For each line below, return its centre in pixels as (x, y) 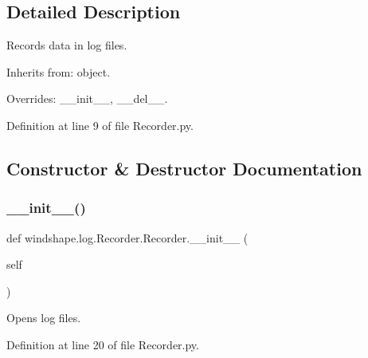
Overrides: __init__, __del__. (87, 98)
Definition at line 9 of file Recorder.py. (100, 125)
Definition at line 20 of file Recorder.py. (103, 344)
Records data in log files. (67, 45)
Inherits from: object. (59, 71)
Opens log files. (44, 318)
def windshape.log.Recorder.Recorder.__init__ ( (127, 237)
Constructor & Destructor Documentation (184, 168)
